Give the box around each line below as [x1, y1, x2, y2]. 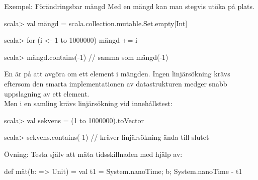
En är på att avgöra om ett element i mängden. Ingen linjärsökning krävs [4, 68, 230, 79]
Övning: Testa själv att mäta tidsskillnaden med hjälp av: [4, 148, 183, 159]
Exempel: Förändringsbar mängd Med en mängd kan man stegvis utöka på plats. [4, 1, 254, 11]
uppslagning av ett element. [4, 88, 90, 99]
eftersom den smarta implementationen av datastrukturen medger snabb [4, 78, 227, 88]
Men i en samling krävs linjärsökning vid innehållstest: [4, 98, 173, 109]
